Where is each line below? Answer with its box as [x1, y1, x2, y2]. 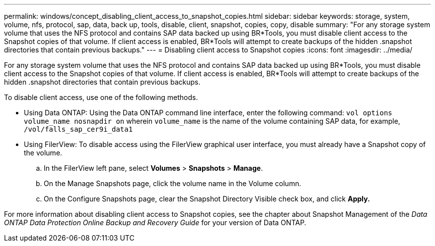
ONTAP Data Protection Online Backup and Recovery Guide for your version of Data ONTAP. [4, 218, 306, 227]
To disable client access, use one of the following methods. [4, 93, 198, 101]
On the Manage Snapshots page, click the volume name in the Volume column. [44, 179, 301, 188]
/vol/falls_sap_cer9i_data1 [24, 125, 133, 133]
